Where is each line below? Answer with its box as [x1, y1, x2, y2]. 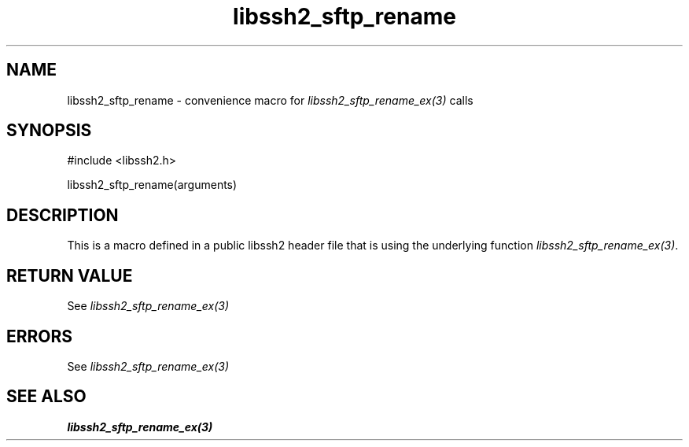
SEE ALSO [6, 386, 87, 407]
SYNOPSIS [6, 120, 92, 141]
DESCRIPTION [6, 205, 119, 225]
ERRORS [6, 326, 73, 346]
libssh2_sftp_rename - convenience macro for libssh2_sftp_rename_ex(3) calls [67, 93, 473, 107]
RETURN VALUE [6, 265, 133, 286]
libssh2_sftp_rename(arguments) [67, 178, 238, 192]
